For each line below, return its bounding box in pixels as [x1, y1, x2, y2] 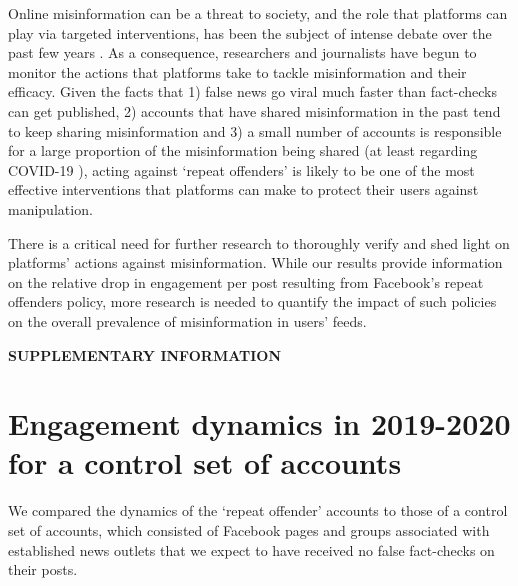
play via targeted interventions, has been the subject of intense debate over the [8, 22, 492, 43]
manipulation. [8, 198, 93, 219]
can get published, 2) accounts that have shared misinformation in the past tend [8, 100, 501, 121]
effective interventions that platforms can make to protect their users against [8, 179, 479, 200]
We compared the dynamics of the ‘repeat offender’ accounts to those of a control [8, 500, 508, 521]
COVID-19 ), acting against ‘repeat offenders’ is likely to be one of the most [8, 159, 475, 180]
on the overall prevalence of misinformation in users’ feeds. [8, 310, 367, 331]
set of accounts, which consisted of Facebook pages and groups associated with [8, 520, 490, 540]
